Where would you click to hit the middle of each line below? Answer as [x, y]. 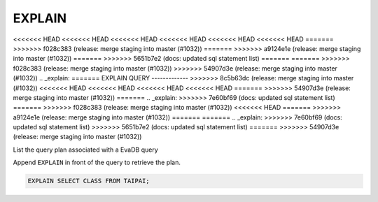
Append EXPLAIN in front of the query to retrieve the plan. [97, 163]
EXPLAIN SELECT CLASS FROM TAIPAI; [89, 181]
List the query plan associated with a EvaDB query [86, 150]
